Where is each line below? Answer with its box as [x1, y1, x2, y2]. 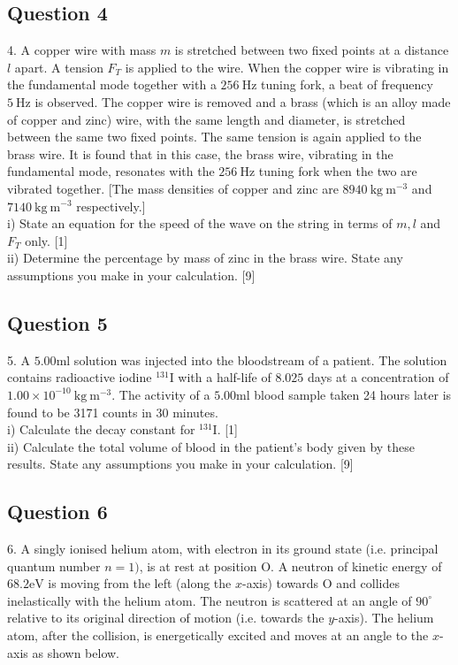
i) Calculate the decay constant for [7, 420, 195, 439]
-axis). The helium [334, 608, 434, 627]
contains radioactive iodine [7, 368, 152, 386]
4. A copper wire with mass [7, 41, 156, 59]
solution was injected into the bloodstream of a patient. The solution [73, 350, 447, 369]
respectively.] [76, 196, 146, 215]
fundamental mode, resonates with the [7, 162, 215, 180]
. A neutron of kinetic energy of [271, 556, 442, 575]
